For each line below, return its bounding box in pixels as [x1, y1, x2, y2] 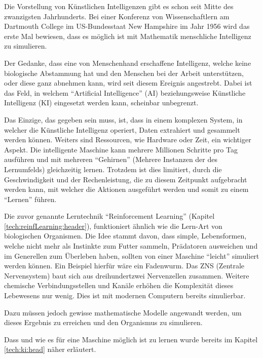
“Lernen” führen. [4, 193, 57, 204]
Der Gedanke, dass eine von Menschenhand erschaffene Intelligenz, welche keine [4, 57, 251, 68]
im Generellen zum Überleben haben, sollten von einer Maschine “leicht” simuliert [4, 250, 259, 261]
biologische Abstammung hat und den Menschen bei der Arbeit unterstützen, [4, 67, 244, 78]
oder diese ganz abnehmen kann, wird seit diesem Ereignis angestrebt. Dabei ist [4, 77, 252, 88]
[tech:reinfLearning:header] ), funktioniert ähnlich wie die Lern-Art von [4, 220, 222, 231]
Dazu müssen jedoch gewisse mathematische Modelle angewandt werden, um [4, 307, 242, 317]
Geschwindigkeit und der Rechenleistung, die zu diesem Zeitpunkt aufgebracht [4, 174, 247, 184]
